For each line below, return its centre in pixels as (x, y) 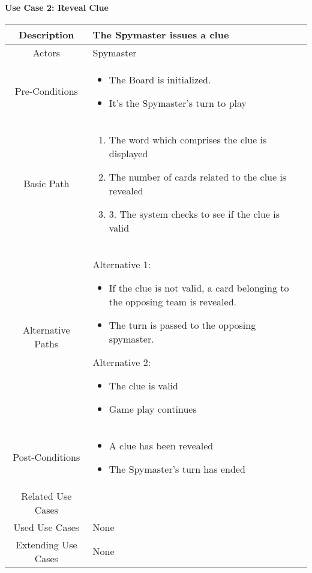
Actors (46, 52)
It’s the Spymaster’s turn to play (178, 103)
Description (46, 34)
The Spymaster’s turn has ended (177, 469)
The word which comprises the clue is (188, 139)
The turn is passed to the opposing (182, 325)
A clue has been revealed (161, 445)
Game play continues (153, 409)
